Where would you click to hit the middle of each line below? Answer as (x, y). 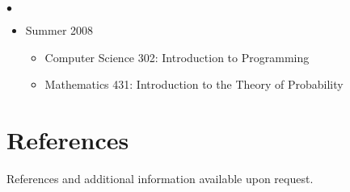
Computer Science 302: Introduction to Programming (177, 57)
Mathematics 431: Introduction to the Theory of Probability (194, 84)
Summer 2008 (59, 30)
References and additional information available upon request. (160, 178)
